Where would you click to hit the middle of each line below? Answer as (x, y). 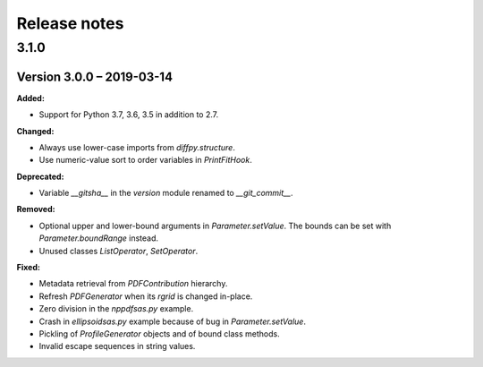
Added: (30, 98)
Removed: (36, 209)
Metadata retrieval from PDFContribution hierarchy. (133, 284)
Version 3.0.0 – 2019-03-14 (95, 77)
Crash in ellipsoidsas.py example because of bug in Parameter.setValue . (172, 321)
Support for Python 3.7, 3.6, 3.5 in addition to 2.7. (129, 115)
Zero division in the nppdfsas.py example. (116, 309)
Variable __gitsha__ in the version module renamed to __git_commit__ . (166, 193)
